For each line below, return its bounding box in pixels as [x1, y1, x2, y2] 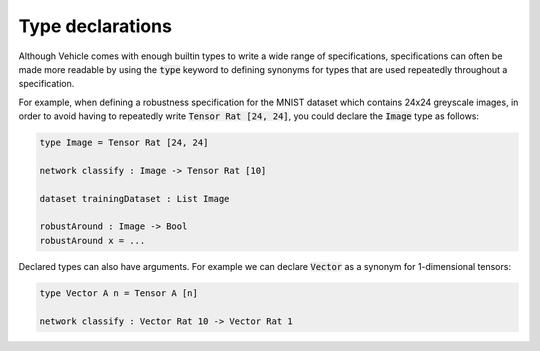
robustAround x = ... [39, 235, 146, 246]
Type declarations [18, 15, 172, 37]
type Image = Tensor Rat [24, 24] [39, 137, 209, 149]
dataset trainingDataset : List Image [39, 193, 230, 204]
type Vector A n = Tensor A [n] [39, 287, 199, 299]
